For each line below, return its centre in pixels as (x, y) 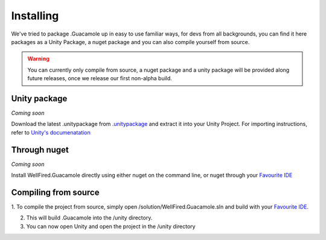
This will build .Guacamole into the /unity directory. (89, 218)
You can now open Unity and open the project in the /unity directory (111, 226)
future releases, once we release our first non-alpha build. (100, 78)
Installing (35, 16)
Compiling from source (55, 192)
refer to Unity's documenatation (51, 132)
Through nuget (40, 150)
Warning (38, 59)
